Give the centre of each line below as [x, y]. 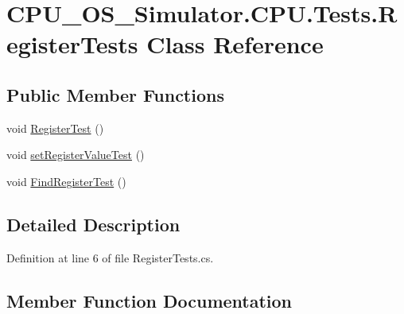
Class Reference [235, 44]
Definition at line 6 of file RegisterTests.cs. [110, 257]
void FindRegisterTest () [66, 181]
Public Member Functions [115, 94]
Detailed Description [93, 224]
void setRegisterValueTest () [76, 155]
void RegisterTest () [55, 128]
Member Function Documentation [150, 300]
